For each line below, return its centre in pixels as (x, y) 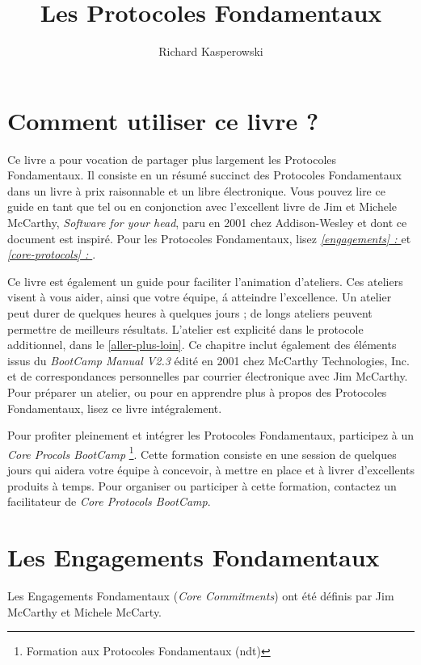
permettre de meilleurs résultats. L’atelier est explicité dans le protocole (185, 328)
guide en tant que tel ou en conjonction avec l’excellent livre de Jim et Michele (202, 206)
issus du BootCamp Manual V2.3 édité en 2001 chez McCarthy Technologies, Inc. (208, 360)
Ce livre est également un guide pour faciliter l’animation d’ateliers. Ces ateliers (205, 281)
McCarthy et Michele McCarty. (85, 611)
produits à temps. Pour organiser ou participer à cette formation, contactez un (202, 485)
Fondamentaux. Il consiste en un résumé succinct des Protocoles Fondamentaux (204, 175)
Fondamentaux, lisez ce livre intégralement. (115, 408)
